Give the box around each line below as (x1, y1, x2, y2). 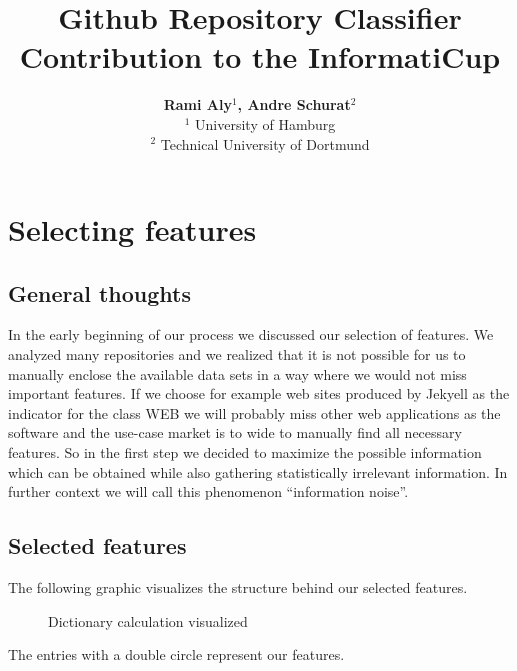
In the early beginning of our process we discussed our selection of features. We (8, 324, 494, 345)
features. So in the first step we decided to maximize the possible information (8, 442, 482, 463)
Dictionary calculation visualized (48, 610, 248, 631)
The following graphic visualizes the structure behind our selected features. (8, 577, 468, 598)
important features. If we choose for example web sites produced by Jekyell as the (8, 383, 510, 404)
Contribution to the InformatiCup (19, 36, 501, 77)
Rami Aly (163, 94, 232, 115)
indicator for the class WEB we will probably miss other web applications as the (8, 402, 501, 423)
